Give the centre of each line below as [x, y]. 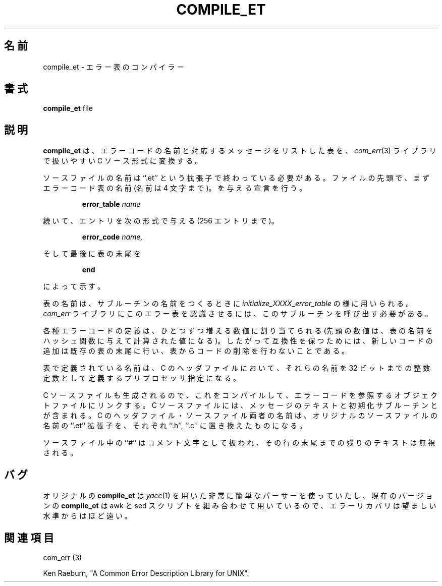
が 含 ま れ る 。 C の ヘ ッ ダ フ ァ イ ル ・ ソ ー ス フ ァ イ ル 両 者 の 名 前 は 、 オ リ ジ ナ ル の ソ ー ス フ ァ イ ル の [240, 416]
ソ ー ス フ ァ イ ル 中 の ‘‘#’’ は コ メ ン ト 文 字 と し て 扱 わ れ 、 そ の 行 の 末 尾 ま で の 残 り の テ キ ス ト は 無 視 [239, 443]
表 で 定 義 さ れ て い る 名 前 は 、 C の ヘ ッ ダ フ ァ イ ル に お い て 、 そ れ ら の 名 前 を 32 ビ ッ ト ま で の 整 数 [237, 368]
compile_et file [68, 108]
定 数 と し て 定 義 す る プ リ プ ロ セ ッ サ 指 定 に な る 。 [142, 378]
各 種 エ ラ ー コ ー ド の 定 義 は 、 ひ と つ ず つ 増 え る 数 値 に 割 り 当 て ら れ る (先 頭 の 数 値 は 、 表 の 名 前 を [238, 331]
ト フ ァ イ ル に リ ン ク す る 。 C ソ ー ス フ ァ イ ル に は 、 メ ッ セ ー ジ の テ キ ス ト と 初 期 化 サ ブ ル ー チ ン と [240, 405]
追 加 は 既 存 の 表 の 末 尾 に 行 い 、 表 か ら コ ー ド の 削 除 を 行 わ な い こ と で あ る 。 [196, 351]
